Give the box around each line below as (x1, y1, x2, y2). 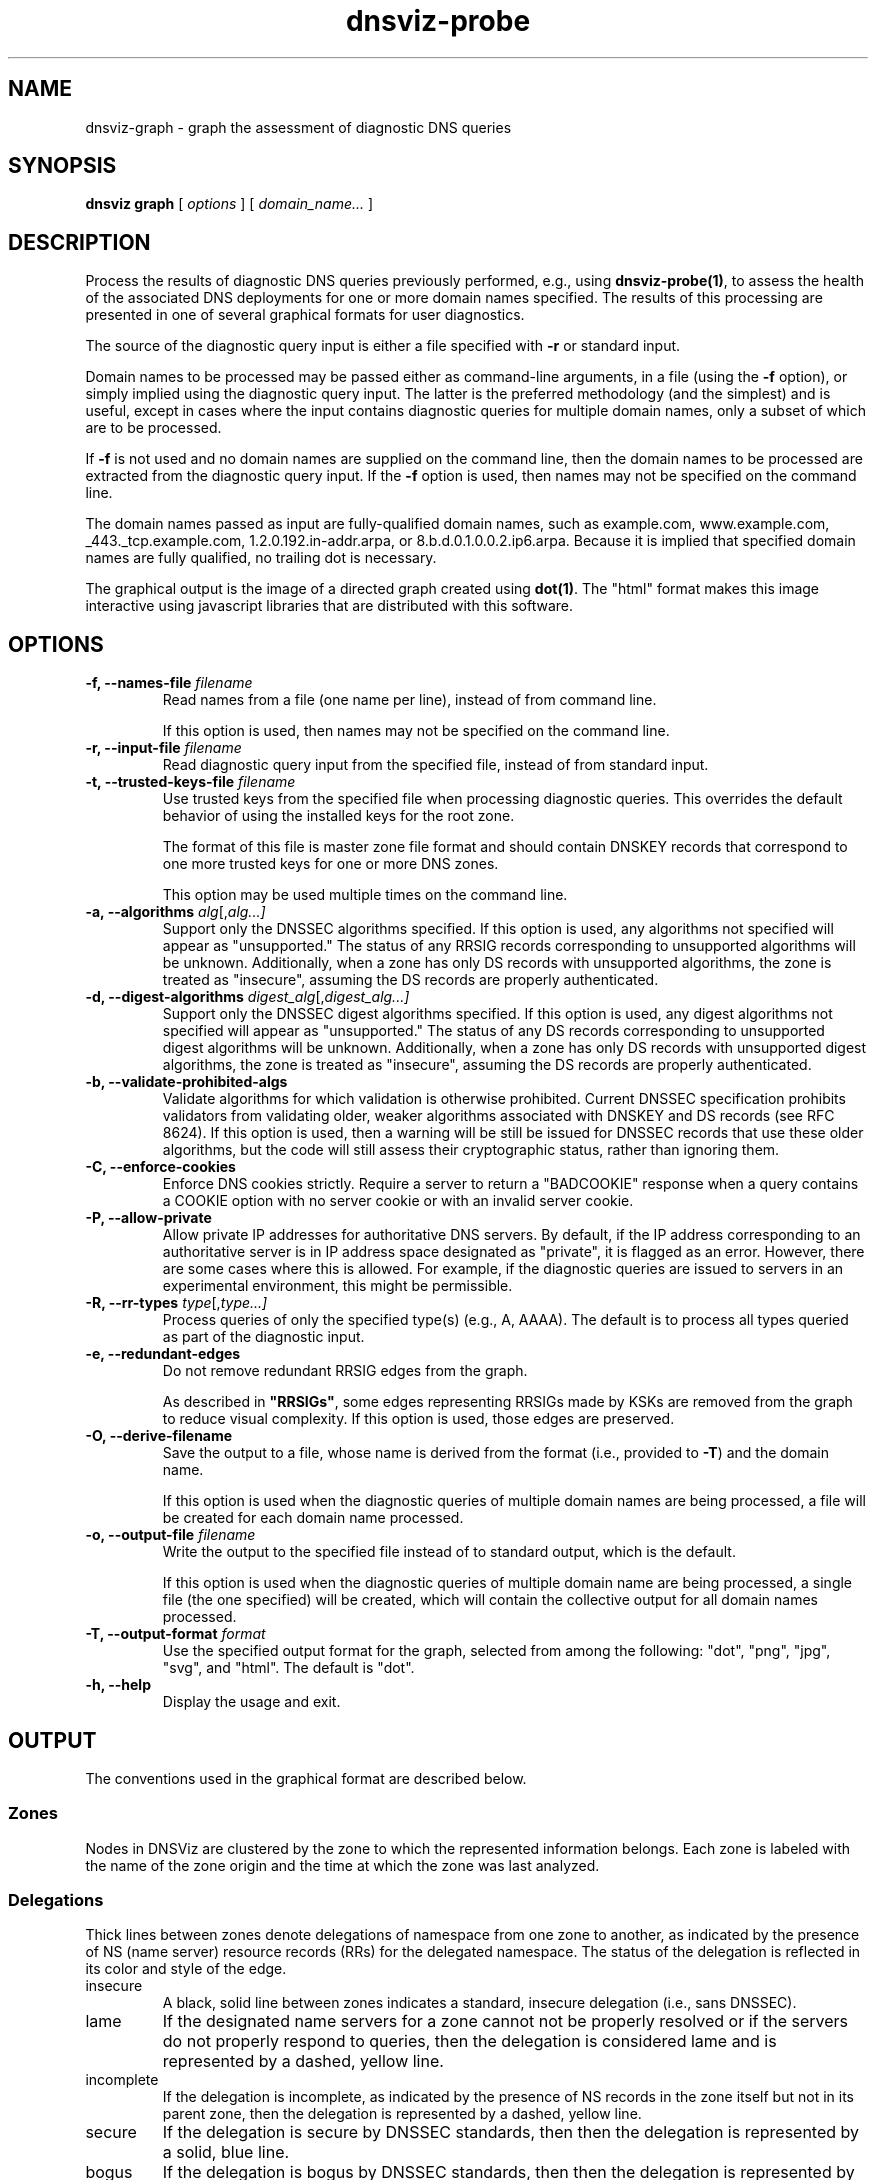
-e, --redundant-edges (85, 1345, 241, 1363)
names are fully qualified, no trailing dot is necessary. (85, 549, 437, 567)
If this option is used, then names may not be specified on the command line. (162, 722, 670, 740)
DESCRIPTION (8, 229, 151, 255)
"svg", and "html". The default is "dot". (162, 1659, 415, 1677)
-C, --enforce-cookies (85, 1158, 236, 1176)
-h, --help (85, 1676, 151, 1694)
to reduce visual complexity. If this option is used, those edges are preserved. (162, 1410, 675, 1428)
